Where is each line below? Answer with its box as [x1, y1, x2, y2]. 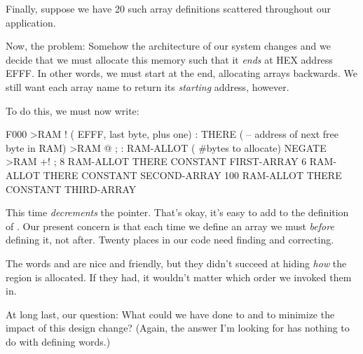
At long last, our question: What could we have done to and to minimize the [6, 306, 335, 321]
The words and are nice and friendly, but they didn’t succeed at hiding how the [6, 255, 347, 270]
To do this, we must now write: [6, 103, 139, 118]
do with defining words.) [6, 334, 111, 348]
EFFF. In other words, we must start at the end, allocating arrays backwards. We [6, 66, 357, 80]
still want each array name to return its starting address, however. [6, 79, 289, 94]
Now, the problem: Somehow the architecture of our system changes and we [6, 38, 331, 53]
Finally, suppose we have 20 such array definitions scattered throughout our [6, 1, 331, 15]
